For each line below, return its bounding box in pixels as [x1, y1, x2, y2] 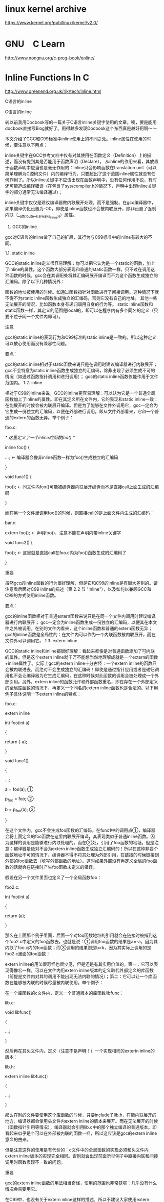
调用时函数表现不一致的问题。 [5, 1159, 65, 1165]
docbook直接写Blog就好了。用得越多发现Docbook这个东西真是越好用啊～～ [5, 125, 157, 131]
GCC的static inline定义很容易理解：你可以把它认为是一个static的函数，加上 [5, 260, 155, 266]
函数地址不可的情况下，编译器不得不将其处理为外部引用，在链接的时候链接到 [5, 851, 159, 857]
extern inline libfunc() [5, 1073, 48, 1079]
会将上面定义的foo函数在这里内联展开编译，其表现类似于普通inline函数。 [5, 833, 151, 839]
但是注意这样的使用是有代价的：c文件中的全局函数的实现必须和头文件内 [5, 1147, 149, 1152]
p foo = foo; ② [5, 796, 34, 802]
